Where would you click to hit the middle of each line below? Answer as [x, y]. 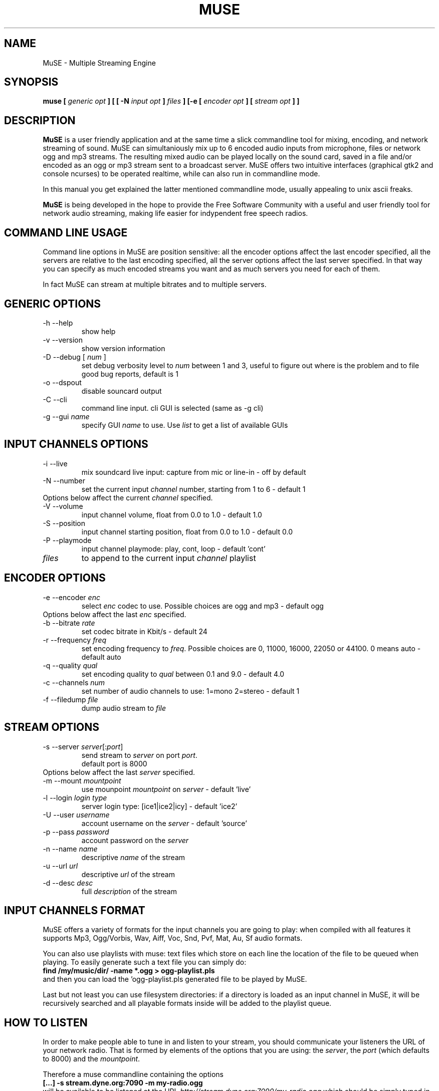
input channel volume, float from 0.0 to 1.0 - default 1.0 [172, 514]
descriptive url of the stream [128, 874]
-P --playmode [67, 540]
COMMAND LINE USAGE [66, 232]
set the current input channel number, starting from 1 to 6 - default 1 [193, 489]
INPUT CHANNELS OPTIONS [76, 444]
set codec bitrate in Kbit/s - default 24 [144, 631]
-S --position [64, 523]
